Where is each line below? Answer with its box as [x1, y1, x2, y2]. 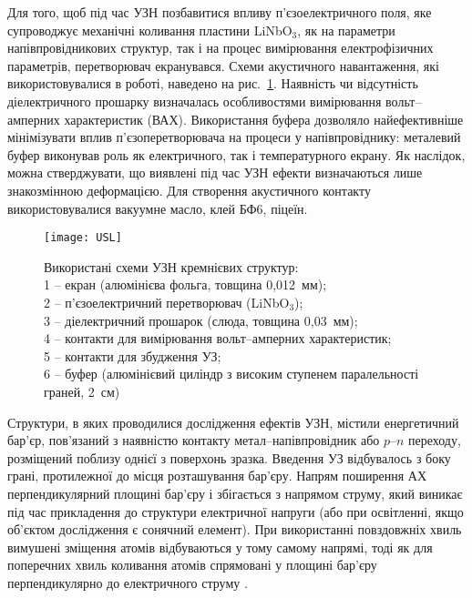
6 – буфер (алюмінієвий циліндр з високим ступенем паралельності [44, 364, 419, 383]
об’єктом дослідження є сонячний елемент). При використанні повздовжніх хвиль [7, 520, 462, 539]
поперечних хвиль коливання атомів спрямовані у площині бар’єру [7, 555, 377, 574]
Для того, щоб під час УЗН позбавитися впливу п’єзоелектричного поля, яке [7, 3, 432, 21]
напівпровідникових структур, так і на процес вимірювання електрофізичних [7, 38, 434, 57]
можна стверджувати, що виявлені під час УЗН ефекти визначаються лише [7, 163, 423, 182]
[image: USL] [44, 231, 122, 245]
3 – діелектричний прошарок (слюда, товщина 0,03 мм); [44, 310, 358, 329]
